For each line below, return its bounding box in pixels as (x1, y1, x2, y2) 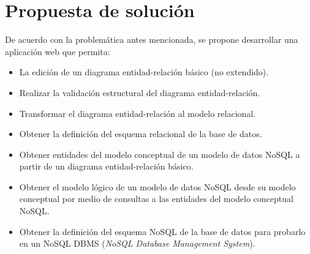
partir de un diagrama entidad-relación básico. (19, 160, 194, 173)
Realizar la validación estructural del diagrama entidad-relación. (19, 86, 260, 99)
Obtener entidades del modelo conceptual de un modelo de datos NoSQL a (19, 148, 300, 160)
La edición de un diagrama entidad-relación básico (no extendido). (19, 65, 269, 78)
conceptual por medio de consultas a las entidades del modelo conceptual (19, 192, 293, 205)
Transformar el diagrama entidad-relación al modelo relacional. (19, 106, 256, 119)
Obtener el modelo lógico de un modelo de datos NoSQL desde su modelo (19, 180, 296, 193)
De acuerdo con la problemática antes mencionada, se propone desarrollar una (5, 33, 298, 46)
